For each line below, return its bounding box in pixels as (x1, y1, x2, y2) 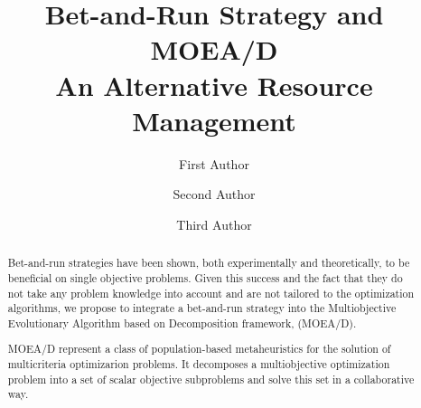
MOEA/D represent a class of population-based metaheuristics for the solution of (7, 341, 391, 356)
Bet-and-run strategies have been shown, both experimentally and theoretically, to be (7, 255, 410, 270)
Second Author (173, 185, 256, 204)
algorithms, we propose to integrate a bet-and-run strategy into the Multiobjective (7, 300, 397, 316)
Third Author (176, 214, 252, 233)
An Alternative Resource (55, 66, 373, 103)
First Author (179, 154, 249, 173)
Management (132, 101, 296, 138)
